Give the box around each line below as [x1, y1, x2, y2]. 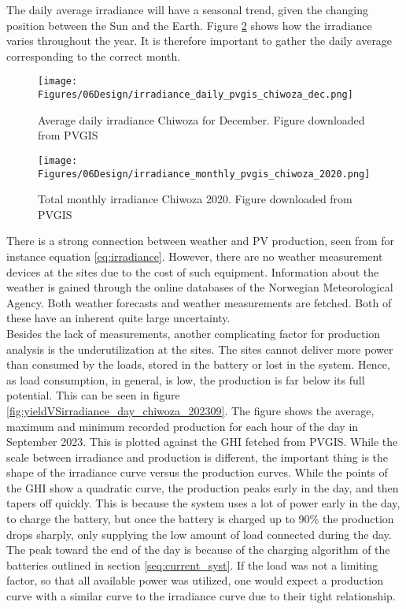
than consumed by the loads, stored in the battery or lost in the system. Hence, [6, 356, 390, 373]
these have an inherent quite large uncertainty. [6, 310, 231, 326]
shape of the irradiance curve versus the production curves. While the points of [6, 464, 388, 481]
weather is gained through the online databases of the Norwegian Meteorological [6, 279, 393, 295]
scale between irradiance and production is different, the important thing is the [6, 448, 389, 465]
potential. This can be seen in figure [6, 387, 180, 403]
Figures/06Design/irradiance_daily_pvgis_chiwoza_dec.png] [38, 89, 353, 101]
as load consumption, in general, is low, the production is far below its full [6, 371, 365, 388]
